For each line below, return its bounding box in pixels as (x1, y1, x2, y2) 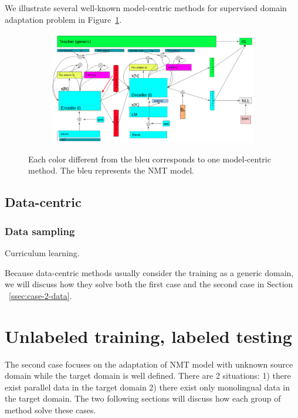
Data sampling (5, 223, 75, 238)
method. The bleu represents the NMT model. (28, 164, 194, 176)
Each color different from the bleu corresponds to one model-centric (28, 152, 271, 165)
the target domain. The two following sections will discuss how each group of (5, 392, 281, 405)
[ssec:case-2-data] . (9, 289, 72, 301)
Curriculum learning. (5, 247, 80, 259)
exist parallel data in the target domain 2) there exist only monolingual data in (5, 380, 290, 393)
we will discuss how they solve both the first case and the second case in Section (5, 278, 293, 290)
